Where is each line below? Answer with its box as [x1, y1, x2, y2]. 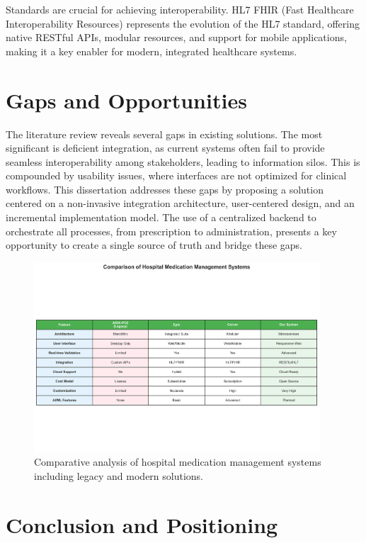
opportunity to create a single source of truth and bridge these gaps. [6, 237, 302, 252]
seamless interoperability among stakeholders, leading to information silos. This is [6, 154, 360, 169]
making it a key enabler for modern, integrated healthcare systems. [6, 43, 297, 58]
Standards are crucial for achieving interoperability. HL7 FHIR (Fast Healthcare [6, 2, 354, 16]
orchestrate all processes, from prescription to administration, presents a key [6, 223, 337, 238]
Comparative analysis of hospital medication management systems [34, 454, 321, 469]
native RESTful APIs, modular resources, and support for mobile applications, [6, 30, 347, 45]
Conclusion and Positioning [6, 510, 278, 539]
